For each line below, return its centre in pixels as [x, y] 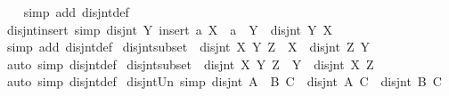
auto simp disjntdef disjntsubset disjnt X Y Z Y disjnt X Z [190, 64]
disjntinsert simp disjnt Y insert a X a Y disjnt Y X [169, 29]
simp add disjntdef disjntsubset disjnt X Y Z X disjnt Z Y [188, 47]
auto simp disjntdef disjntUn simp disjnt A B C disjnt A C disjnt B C [224, 81]
